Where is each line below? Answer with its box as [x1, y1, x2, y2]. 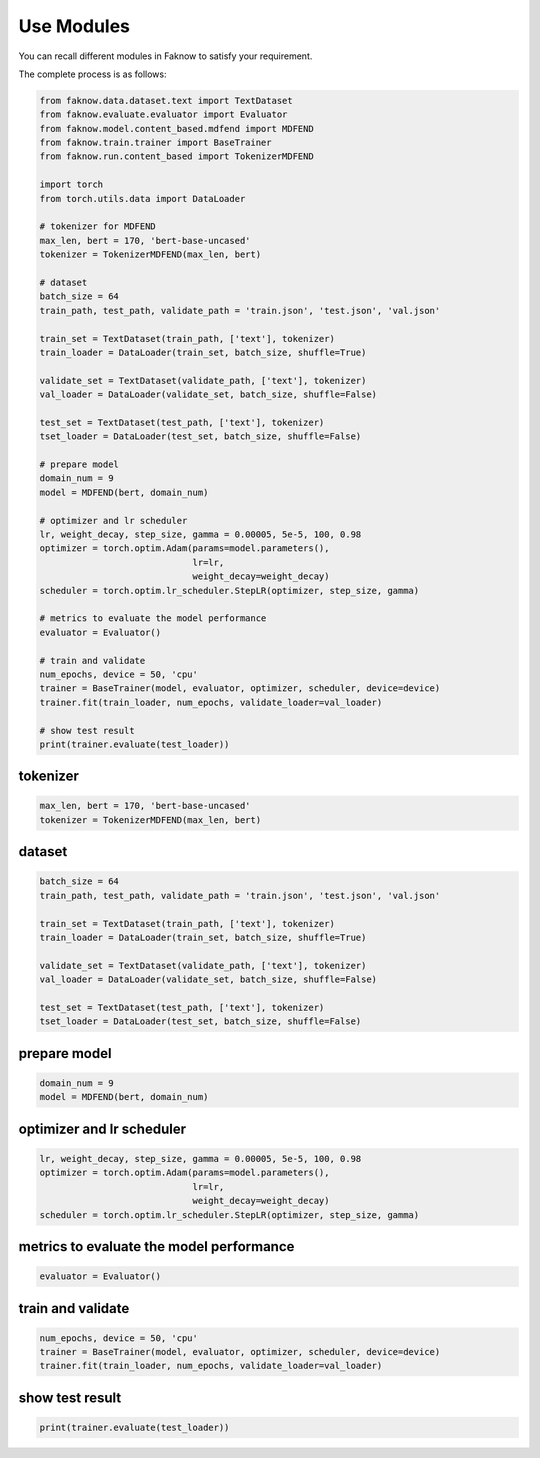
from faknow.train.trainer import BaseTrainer [39, 137, 272, 149]
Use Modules [18, 15, 130, 37]
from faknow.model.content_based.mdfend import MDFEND [39, 123, 314, 134]
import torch [39, 179, 104, 190]
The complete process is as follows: [18, 68, 167, 80]
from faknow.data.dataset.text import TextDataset [39, 95, 294, 106]
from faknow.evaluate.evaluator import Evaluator [39, 109, 288, 120]
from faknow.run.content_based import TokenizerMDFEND [39, 151, 314, 162]
